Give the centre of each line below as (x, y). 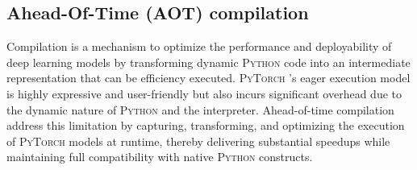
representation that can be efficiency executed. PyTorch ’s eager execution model (208, 78)
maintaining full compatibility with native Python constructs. (160, 157)
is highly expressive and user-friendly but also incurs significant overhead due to (204, 93)
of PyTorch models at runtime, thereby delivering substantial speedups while (198, 141)
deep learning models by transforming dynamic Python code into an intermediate (208, 62)
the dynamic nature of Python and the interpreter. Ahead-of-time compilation (200, 109)
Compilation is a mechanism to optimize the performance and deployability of (199, 46)
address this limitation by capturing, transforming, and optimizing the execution (206, 125)
